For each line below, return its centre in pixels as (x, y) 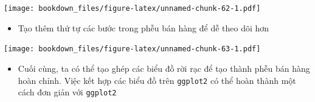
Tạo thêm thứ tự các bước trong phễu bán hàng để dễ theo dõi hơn (144, 27)
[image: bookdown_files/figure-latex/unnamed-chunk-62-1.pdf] (132, 8)
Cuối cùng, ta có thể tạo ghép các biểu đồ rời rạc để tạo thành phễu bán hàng (164, 68)
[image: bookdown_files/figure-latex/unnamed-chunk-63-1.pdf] (132, 49)
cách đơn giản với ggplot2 (67, 92)
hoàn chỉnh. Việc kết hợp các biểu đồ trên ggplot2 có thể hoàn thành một (157, 80)
